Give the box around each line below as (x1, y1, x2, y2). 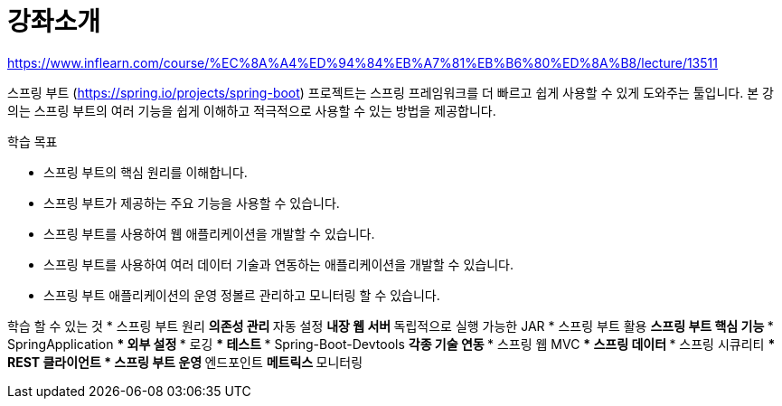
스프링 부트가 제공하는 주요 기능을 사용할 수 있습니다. (43, 194, 340, 211)
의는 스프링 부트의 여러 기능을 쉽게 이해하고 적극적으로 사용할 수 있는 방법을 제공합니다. (7, 102, 496, 118)
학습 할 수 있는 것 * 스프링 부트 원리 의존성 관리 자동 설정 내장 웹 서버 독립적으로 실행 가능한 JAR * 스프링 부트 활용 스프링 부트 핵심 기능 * (7, 317, 774, 334)
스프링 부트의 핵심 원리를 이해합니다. (43, 164, 248, 180)
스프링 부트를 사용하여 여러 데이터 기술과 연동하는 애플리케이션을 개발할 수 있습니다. (43, 256, 513, 272)
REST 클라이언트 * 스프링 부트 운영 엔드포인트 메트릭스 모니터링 (7, 354, 363, 370)
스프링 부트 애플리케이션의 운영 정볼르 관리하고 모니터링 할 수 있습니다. (43, 287, 440, 303)
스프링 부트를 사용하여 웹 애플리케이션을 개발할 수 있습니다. (43, 225, 375, 241)
